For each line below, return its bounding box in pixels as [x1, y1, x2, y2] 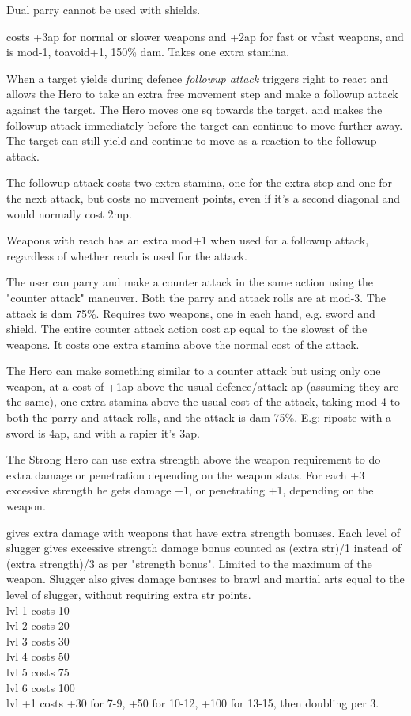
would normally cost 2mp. [6, 205, 132, 222]
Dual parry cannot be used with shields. [6, 2, 201, 17]
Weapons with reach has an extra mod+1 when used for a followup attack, [6, 232, 369, 248]
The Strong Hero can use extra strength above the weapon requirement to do [6, 451, 381, 468]
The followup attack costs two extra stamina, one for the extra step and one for [6, 174, 393, 191]
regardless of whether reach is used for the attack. [6, 247, 247, 263]
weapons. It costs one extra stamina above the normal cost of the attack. [6, 335, 360, 352]
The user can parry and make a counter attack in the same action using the [6, 274, 373, 290]
